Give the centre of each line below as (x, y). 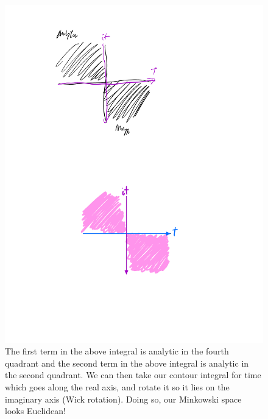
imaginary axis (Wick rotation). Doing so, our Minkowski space (123, 399)
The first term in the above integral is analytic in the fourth (117, 351)
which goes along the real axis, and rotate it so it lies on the (117, 387)
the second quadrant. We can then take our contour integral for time (133, 375)
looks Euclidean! (35, 411)
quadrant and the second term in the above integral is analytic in (127, 363)
